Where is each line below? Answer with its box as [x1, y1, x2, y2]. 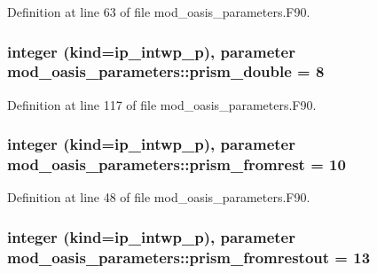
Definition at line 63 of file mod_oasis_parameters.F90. [7, 3, 310, 20]
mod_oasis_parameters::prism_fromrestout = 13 [7, 246, 371, 268]
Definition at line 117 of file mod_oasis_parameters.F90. [7, 95, 317, 113]
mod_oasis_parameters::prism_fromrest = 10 [7, 153, 346, 175]
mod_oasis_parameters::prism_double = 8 [7, 60, 325, 82]
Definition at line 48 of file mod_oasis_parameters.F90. [7, 188, 310, 207]
